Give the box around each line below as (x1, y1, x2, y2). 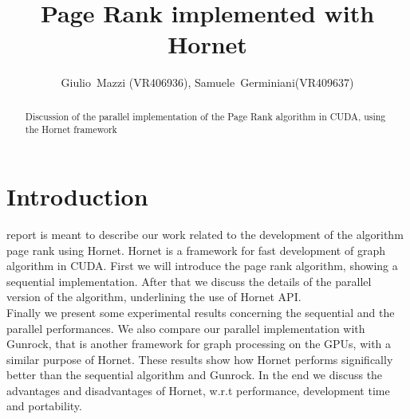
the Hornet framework (25, 123, 117, 136)
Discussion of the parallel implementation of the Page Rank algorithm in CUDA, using (25, 109, 386, 123)
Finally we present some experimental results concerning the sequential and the (6, 303, 395, 320)
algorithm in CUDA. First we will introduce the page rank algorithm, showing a (6, 257, 398, 274)
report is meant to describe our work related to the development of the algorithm (6, 225, 404, 242)
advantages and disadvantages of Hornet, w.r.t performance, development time (6, 382, 390, 398)
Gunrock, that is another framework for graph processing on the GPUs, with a (6, 335, 392, 352)
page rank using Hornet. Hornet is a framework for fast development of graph (6, 241, 385, 258)
